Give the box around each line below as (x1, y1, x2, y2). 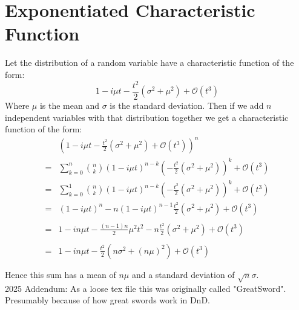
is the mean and (39, 99, 99, 112)
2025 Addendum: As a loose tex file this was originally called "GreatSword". (5, 282, 286, 294)
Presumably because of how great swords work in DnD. (5, 294, 210, 306)
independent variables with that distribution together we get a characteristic (5, 111, 289, 123)
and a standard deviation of (131, 268, 235, 281)
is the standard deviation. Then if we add (110, 99, 264, 112)
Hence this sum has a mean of (5, 268, 116, 281)
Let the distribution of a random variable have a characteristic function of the (5, 56, 294, 69)
